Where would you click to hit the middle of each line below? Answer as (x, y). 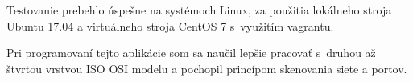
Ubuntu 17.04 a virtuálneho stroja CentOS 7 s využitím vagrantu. (170, 25)
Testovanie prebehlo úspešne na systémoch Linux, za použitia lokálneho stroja (199, 10)
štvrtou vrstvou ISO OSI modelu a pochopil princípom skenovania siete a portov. (207, 68)
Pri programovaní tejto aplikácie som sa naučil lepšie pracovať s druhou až (191, 53)
